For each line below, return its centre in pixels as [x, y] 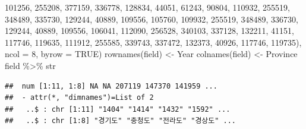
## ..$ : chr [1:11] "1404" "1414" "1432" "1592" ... [118, 109]
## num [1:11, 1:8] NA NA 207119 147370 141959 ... [111, 86]
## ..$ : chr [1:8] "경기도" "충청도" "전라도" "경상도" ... [120, 121]
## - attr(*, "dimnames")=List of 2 [79, 98]
